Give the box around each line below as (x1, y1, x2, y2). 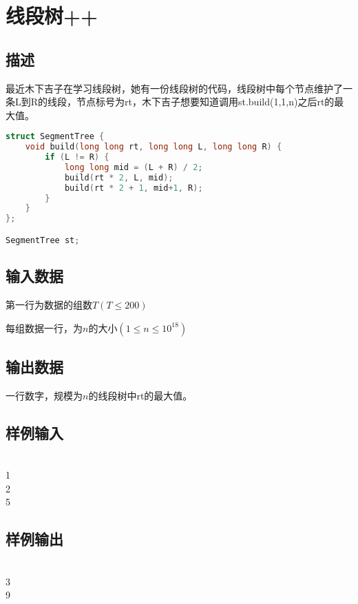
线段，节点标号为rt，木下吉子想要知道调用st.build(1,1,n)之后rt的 (48, 94, 335, 109)
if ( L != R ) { (45, 152, 109, 163)
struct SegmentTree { (6, 132, 105, 142)
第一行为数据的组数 (6, 297, 92, 311)
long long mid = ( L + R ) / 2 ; (64, 162, 203, 172)
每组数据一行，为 (6, 320, 83, 335)
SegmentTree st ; (6, 235, 80, 245)
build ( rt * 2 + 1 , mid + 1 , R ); (64, 183, 203, 193)
